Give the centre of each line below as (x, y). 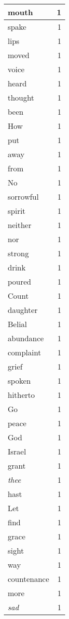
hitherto (21, 395)
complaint (24, 352)
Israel (17, 451)
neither (20, 225)
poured (20, 281)
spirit (17, 211)
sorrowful (23, 196)
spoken (19, 381)
